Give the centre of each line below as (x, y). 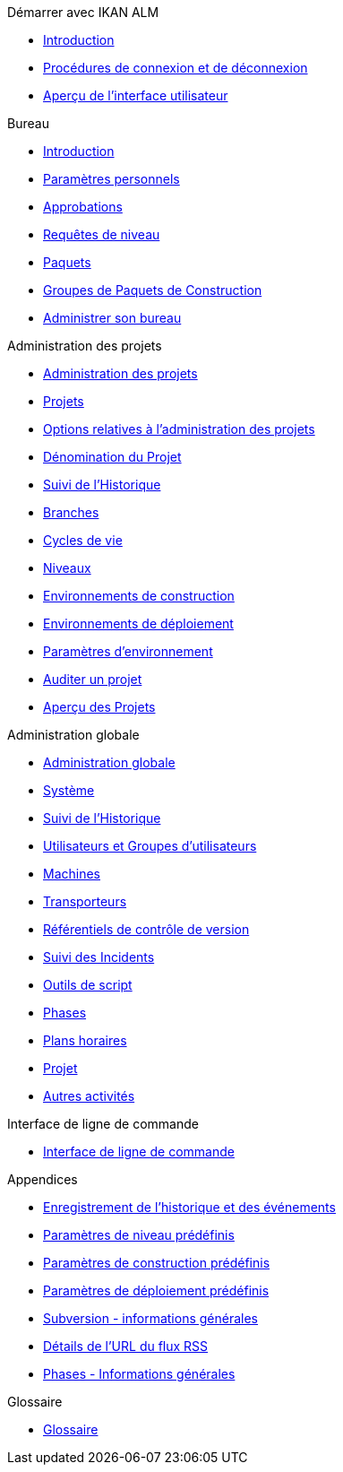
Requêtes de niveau (102, 234)
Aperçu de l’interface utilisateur (136, 95)
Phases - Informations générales (139, 1374)
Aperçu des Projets (99, 707)
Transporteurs (85, 901)
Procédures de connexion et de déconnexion (176, 68)
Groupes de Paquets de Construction (153, 290)
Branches (71, 512)
